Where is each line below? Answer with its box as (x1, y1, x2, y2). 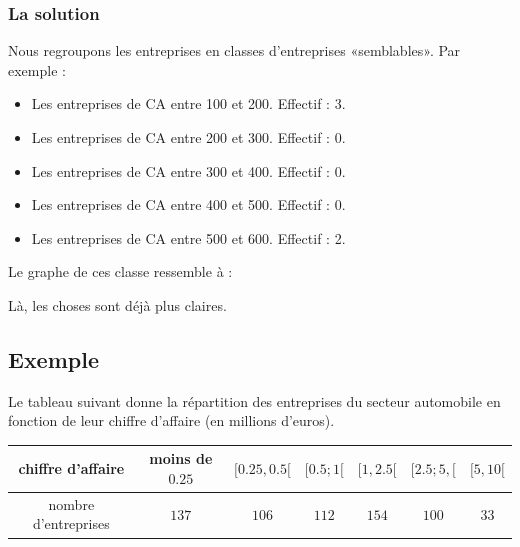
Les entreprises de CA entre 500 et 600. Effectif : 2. (31, 227, 346, 248)
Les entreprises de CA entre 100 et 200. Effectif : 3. (31, 93, 346, 114)
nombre (48, 493, 95, 514)
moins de (149, 448, 213, 469)
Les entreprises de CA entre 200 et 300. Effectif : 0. (31, 127, 346, 147)
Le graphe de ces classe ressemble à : (8, 261, 233, 282)
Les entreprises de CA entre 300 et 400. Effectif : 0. (31, 160, 346, 181)
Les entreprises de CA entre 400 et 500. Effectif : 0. (31, 194, 346, 215)
